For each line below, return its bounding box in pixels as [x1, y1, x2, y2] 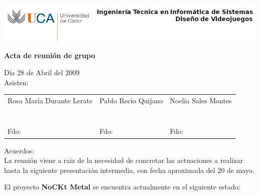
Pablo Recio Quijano [99, 95, 163, 105]
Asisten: [4, 77, 29, 87]
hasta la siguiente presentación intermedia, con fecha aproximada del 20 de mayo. [4, 164, 254, 175]
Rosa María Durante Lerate [8, 95, 93, 105]
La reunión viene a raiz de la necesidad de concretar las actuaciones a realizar [4, 155, 243, 165]
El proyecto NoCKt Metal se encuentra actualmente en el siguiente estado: [4, 181, 240, 192]
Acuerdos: [4, 145, 35, 155]
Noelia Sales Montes [170, 95, 232, 105]
